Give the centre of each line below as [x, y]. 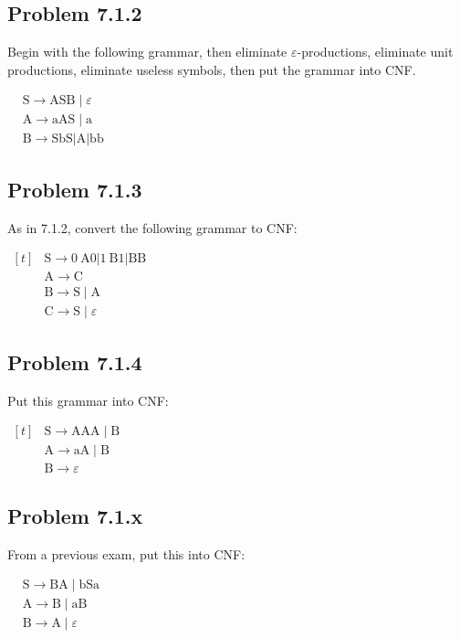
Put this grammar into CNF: [88, 400]
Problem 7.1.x [75, 515]
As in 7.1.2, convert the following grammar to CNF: [152, 227]
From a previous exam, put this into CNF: [126, 553]
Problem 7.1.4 [75, 362]
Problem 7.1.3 [75, 189]
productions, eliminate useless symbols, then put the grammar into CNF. [212, 69]
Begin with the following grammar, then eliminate [147, 52]
